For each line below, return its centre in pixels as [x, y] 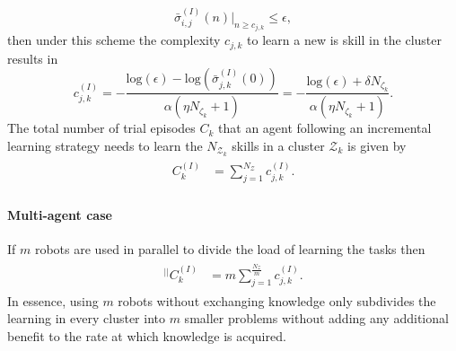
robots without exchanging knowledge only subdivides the [277, 300]
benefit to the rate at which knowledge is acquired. [147, 335]
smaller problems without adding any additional [316, 318]
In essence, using [53, 300]
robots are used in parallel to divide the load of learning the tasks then [230, 249]
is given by [377, 145]
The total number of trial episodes [101, 128]
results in [33, 58]
